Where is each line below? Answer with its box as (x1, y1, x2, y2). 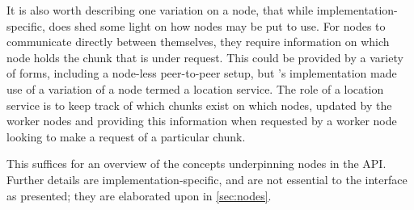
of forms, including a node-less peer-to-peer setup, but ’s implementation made (6, 65, 397, 82)
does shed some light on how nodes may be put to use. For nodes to (49, 17, 386, 34)
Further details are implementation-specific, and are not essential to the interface (6, 170, 408, 187)
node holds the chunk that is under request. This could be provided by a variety (6, 48, 403, 65)
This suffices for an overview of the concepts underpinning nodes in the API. (6, 155, 387, 172)
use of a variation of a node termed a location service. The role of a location (6, 80, 384, 97)
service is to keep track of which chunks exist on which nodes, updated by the (6, 96, 392, 113)
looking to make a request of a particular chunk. (6, 128, 246, 145)
